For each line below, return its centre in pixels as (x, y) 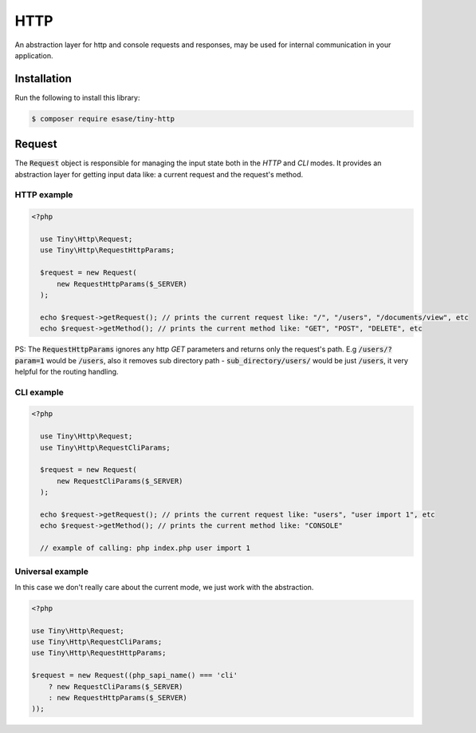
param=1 (30, 361)
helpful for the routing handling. (67, 371)
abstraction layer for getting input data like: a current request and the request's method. (159, 174)
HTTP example (44, 195)
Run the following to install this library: (77, 97)
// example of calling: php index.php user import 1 (145, 548)
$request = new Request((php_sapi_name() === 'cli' (135, 676)
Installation (43, 79)
